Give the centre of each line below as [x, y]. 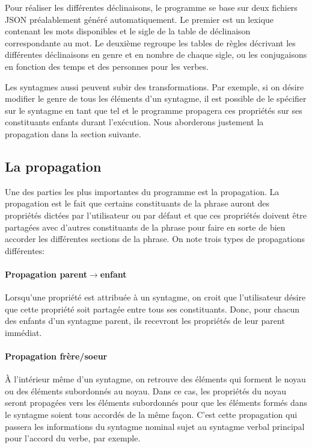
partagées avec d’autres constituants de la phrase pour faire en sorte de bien [145, 227]
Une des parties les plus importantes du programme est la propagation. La [142, 191]
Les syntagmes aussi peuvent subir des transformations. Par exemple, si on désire [154, 86]
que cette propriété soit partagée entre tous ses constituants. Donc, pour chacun [152, 309]
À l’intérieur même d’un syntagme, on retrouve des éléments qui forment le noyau [155, 379]
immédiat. [23, 332]
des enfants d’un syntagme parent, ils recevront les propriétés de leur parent [145, 321]
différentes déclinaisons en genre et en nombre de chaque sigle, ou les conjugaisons [156, 54]
